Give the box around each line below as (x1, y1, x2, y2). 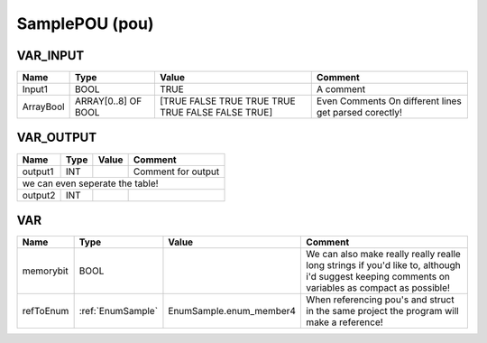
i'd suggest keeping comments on (306, 271, 451, 283)
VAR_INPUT (16, 48, 85, 63)
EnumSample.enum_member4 (168, 305, 297, 318)
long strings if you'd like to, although (306, 259, 462, 272)
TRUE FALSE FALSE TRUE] (159, 107, 273, 119)
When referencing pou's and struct (306, 293, 455, 306)
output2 (22, 189, 56, 201)
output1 (22, 165, 54, 178)
